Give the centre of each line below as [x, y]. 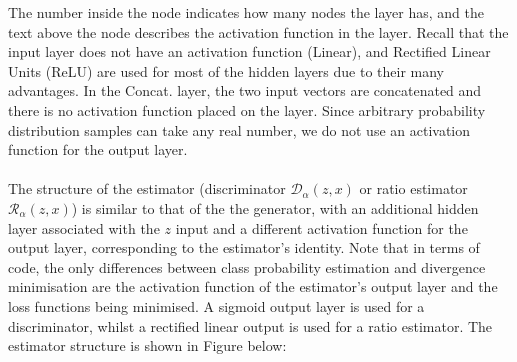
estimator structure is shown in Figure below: [147, 345]
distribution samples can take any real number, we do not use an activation [239, 129]
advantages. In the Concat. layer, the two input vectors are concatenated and [245, 90]
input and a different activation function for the [321, 227]
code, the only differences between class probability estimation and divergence [247, 266]
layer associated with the [84, 227]
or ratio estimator [413, 188]
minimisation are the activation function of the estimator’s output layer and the [253, 286]
